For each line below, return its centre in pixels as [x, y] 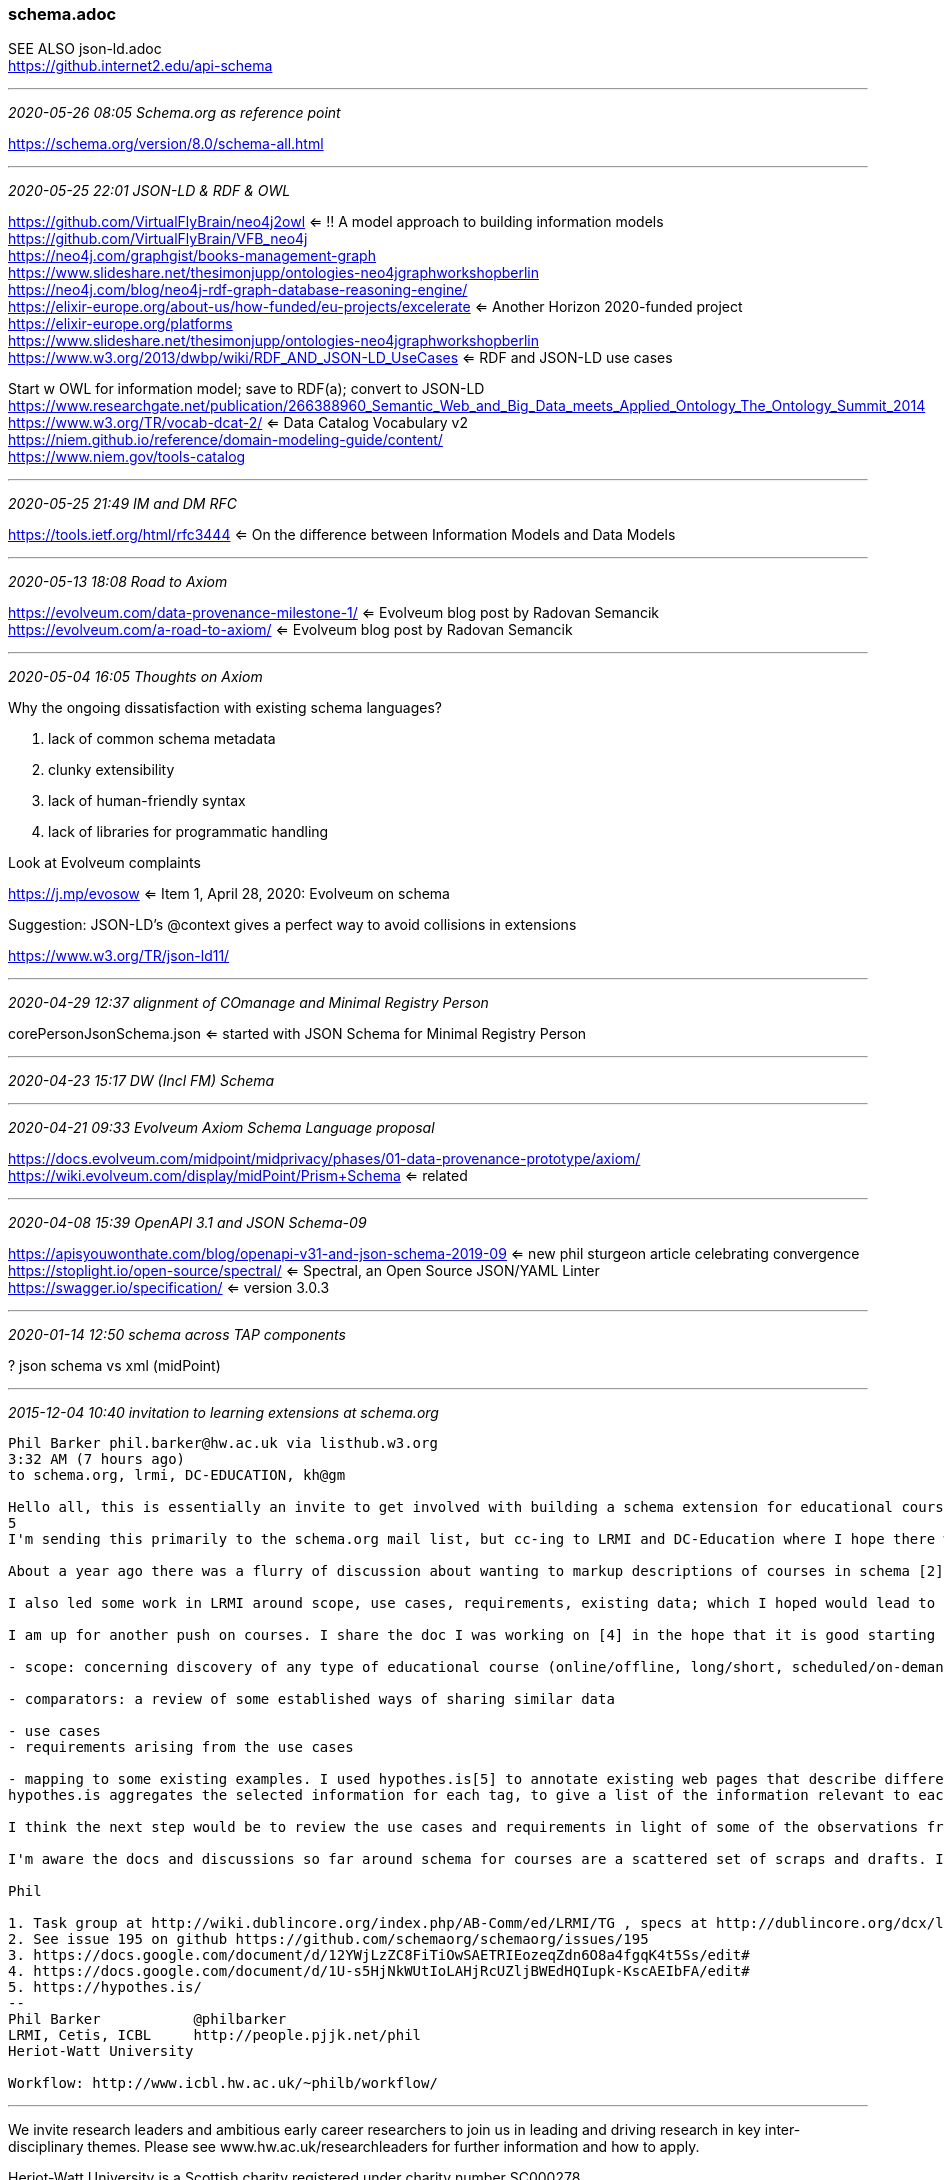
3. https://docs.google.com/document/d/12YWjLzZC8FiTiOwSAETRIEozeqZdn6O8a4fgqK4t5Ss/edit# [379, 1955]
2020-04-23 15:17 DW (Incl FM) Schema [141, 1081]
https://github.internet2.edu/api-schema [140, 66]
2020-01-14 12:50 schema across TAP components [177, 1335]
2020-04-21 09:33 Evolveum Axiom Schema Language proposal [221, 1128]
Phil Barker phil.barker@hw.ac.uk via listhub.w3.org [223, 1443]
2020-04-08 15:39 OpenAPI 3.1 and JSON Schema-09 [187, 1223]
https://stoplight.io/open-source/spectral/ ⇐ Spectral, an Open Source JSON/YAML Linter [304, 1271]
